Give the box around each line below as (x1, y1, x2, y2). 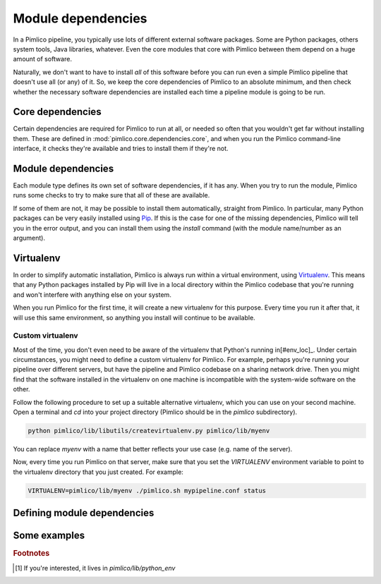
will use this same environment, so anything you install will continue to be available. (13, 313, 255, 322)
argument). (13, 233, 46, 243)
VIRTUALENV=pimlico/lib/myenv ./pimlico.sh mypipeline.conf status (28, 487, 267, 494)
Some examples (13, 530, 85, 542)
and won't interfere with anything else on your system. (13, 290, 172, 299)
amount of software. (13, 55, 72, 63)
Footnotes (13, 549, 50, 559)
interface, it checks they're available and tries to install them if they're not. (13, 145, 229, 153)
